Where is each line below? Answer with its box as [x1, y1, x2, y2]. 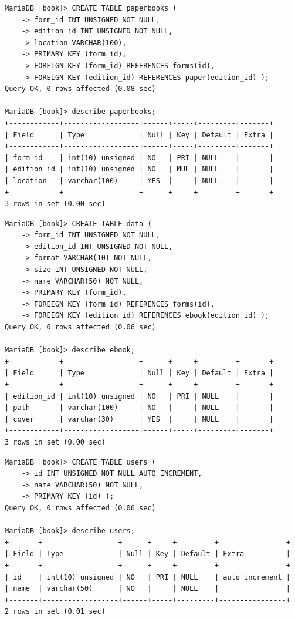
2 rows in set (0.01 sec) [5, 607, 106, 616]
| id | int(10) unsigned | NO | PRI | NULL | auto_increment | [5, 573, 290, 581]
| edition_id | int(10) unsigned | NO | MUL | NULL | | [5, 165, 274, 174]
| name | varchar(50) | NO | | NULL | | [5, 584, 290, 593]
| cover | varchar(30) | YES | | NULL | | [5, 415, 274, 423]
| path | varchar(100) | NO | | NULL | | [5, 403, 274, 412]
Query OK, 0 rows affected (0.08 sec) [5, 85, 156, 93]
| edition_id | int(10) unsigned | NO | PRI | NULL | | [5, 392, 274, 401]
